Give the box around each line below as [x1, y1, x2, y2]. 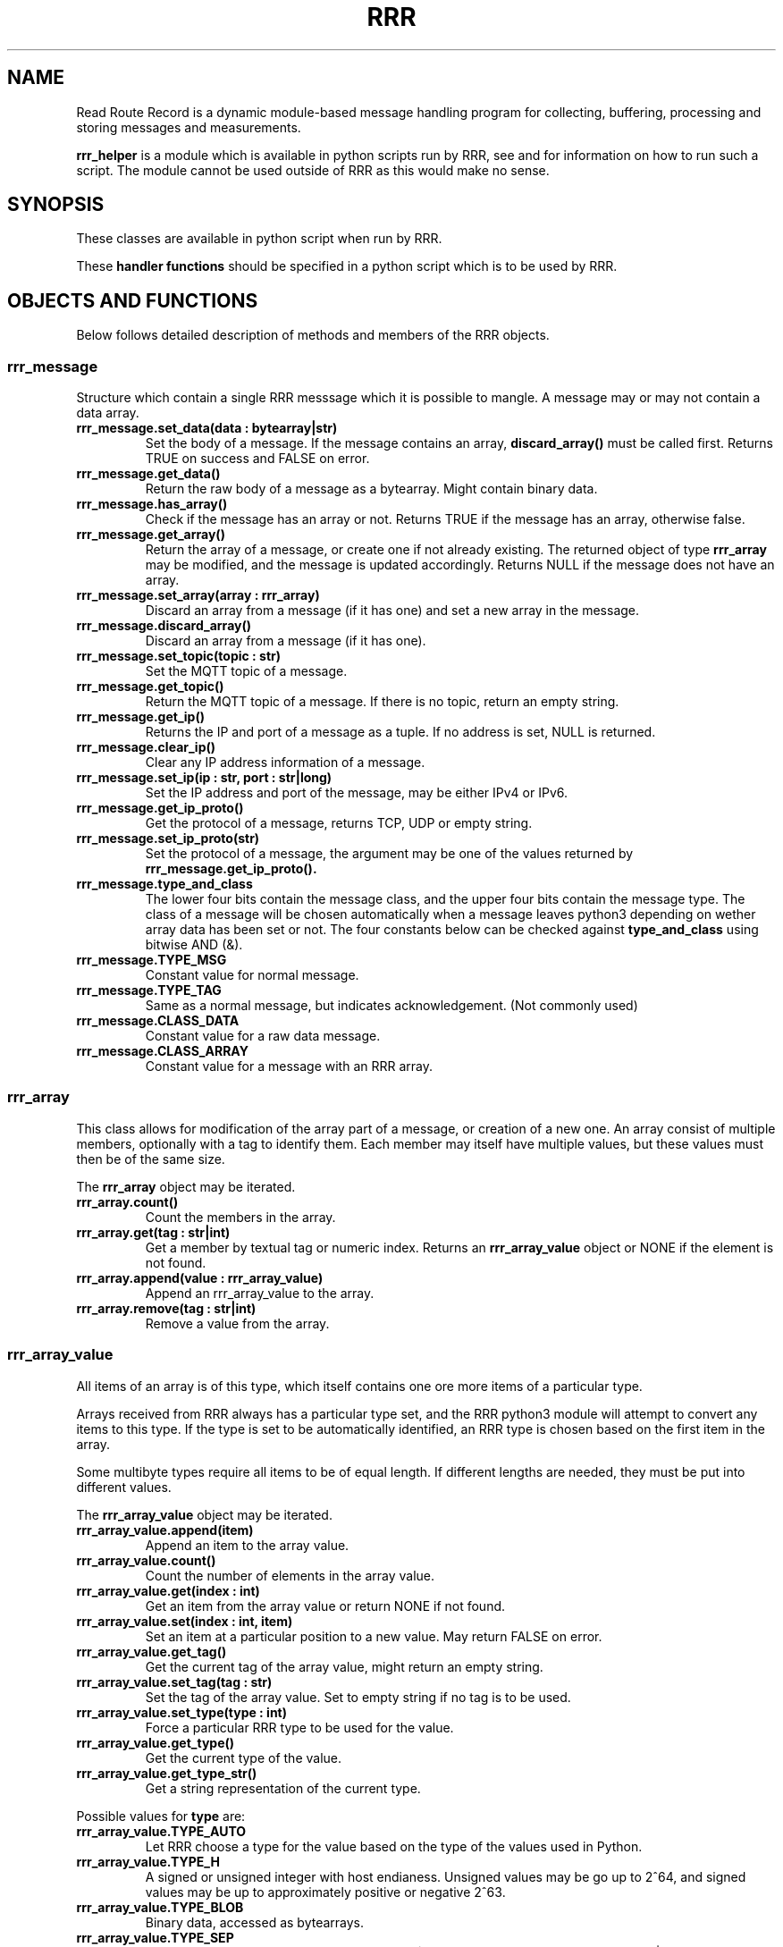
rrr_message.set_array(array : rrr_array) [76, 587, 320, 603]
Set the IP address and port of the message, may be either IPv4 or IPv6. [145, 785, 568, 801]
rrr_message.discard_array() [76, 618, 252, 634]
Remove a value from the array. [145, 1315, 330, 1331]
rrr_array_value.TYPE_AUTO [76, 1823, 247, 1839]
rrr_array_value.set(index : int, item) [76, 1613, 293, 1629]
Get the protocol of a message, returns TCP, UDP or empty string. [145, 815, 533, 831]
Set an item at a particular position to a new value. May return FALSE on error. [145, 1628, 602, 1644]
